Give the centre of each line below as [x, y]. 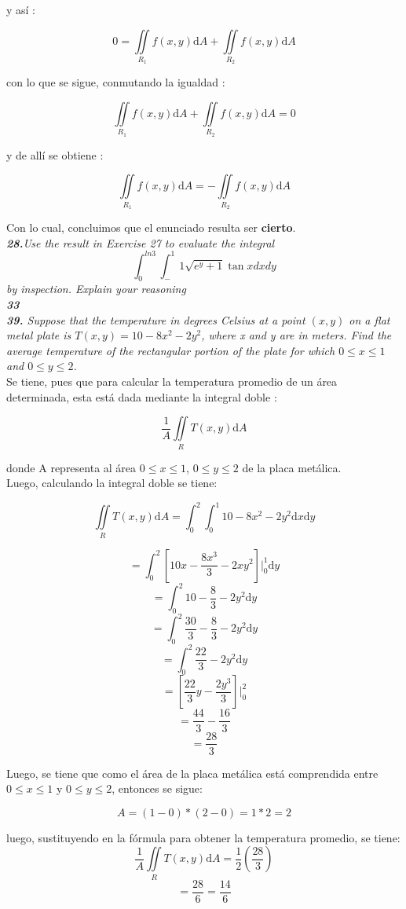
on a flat [369, 319]
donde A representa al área [71, 467]
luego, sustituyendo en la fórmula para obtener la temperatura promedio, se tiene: [203, 837]
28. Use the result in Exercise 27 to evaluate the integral [141, 242]
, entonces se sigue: [157, 788]
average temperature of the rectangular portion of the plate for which [171, 350]
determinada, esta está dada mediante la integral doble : [142, 396]
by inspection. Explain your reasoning [96, 289]
